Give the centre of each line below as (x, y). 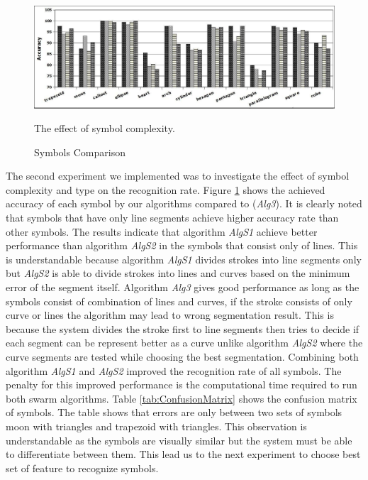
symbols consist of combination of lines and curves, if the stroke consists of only (179, 301)
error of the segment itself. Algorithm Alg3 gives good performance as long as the (183, 287)
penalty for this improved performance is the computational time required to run (182, 384)
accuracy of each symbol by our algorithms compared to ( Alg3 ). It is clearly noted (184, 203)
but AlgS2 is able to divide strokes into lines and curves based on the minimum (178, 273)
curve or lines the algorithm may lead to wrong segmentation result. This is (170, 315)
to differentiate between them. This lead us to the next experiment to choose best (183, 454)
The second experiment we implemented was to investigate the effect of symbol (178, 176)
